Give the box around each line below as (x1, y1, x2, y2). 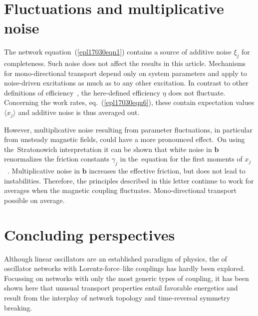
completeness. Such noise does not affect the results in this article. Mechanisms (4, 58, 246, 68)
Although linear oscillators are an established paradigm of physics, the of (4, 253, 227, 263)
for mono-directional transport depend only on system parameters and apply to (4, 67, 247, 78)
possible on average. (4, 194, 65, 205)
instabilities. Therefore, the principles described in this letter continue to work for (4, 175, 254, 185)
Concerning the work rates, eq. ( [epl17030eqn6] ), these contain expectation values (4, 97, 255, 107)
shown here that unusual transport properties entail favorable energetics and (4, 282, 238, 293)
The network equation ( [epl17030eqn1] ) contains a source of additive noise (4, 46, 232, 57)
